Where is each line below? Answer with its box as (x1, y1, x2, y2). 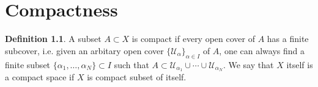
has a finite (267, 32, 309, 45)
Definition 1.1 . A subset (5, 32, 102, 45)
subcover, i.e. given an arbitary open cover (5, 44, 164, 57)
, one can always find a (219, 44, 305, 57)
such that (114, 58, 149, 71)
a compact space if (5, 71, 75, 83)
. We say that (223, 58, 274, 71)
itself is (286, 58, 313, 71)
